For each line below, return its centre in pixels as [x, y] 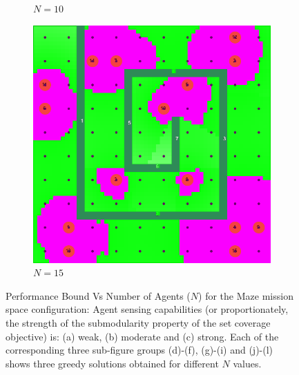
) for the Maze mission [246, 295]
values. [247, 363]
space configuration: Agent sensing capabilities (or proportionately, [147, 309]
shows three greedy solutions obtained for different [112, 363]
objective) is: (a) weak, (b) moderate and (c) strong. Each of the [142, 336]
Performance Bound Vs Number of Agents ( [98, 295]
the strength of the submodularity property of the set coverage [138, 322]
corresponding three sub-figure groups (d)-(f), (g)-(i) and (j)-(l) [139, 350]
